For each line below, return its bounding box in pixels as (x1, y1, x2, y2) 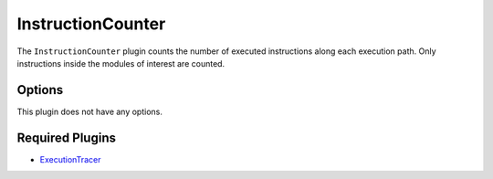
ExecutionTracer (39, 153, 101, 164)
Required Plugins (16, 130, 116, 145)
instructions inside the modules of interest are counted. (16, 58, 226, 68)
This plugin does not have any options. (16, 106, 163, 117)
